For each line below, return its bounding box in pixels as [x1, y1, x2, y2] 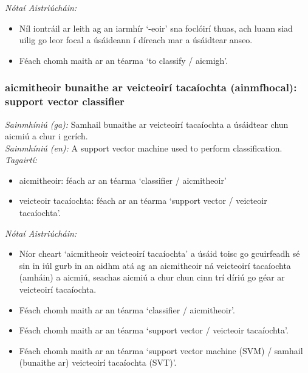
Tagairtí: [5, 153, 38, 166]
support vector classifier [5, 94, 125, 109]
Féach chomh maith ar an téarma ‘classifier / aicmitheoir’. [19, 303, 235, 316]
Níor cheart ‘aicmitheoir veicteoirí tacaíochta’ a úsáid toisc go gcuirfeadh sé [19, 247, 300, 260]
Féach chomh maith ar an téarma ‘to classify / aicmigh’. [19, 54, 228, 66]
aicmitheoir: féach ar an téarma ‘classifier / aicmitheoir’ [19, 173, 227, 186]
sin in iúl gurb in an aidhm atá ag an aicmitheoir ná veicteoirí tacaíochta [19, 259, 291, 271]
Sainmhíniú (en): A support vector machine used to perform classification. [5, 141, 282, 154]
